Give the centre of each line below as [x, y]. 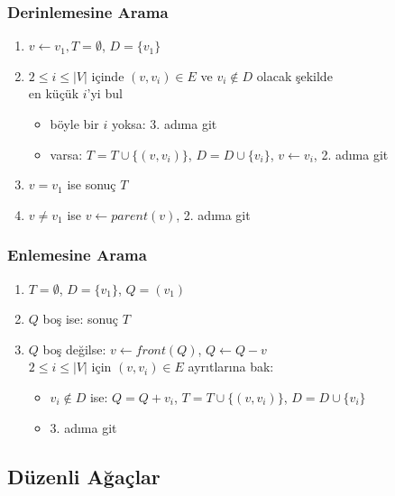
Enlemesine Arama [77, 255]
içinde [108, 75]
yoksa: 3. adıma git [164, 124]
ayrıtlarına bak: [231, 367]
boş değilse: [74, 349]
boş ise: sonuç [80, 319]
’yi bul [105, 93]
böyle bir [74, 124]
